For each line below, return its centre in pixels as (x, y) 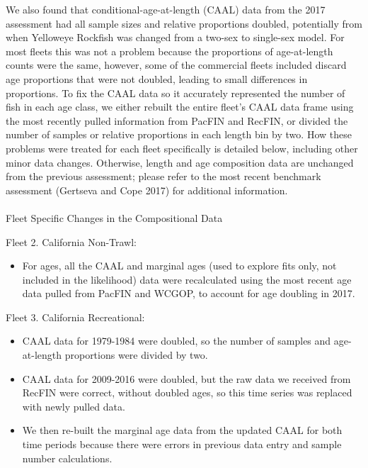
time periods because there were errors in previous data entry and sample (182, 444)
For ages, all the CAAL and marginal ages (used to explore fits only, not (179, 266)
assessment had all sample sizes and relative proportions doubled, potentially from (184, 23)
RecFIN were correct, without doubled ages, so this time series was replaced (187, 392)
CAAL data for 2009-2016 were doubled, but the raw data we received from (186, 378)
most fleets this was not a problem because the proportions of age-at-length (169, 51)
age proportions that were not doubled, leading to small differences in (157, 78)
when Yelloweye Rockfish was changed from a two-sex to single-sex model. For (175, 37)
